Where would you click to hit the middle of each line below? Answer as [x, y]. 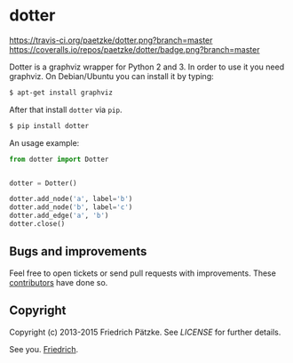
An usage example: [44, 142]
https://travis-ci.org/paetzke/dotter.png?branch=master [111, 40]
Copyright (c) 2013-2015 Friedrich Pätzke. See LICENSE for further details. [145, 332]
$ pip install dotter [49, 125]
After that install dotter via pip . [66, 109]
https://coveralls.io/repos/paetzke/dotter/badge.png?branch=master [135, 49]
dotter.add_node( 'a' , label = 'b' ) [71, 199]
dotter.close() [37, 224]
